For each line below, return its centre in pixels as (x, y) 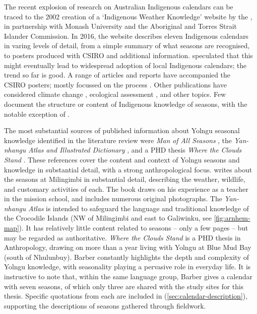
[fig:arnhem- (232, 218)
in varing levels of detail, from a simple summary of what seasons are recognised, (127, 45)
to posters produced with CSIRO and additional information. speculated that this (128, 55)
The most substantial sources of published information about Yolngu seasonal (122, 130)
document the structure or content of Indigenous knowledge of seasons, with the (126, 104)
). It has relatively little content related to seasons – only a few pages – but (133, 228)
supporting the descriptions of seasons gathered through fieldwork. (105, 305)
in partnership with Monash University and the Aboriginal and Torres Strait (121, 26)
